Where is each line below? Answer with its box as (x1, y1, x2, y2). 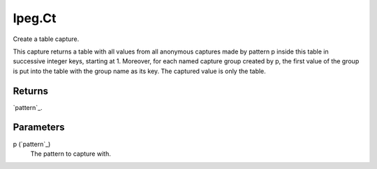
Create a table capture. (13, 35, 80, 43)
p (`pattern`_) (13, 140, 51, 148)
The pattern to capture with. (30, 150, 111, 158)
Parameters (13, 122, 65, 134)
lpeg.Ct (13, 10, 57, 26)
